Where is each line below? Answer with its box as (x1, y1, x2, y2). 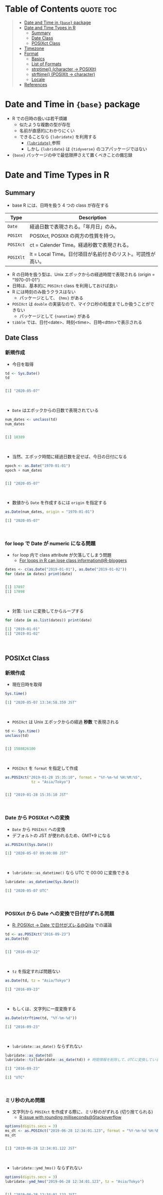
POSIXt (7, 232, 23, 238)
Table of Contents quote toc (5, 3, 117, 15)
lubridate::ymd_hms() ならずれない (12, 1165, 82, 1171)
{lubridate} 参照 (26, 140, 61, 146)
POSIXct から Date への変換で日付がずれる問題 (5, 910, 114, 917)
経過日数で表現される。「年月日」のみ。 (30, 223, 120, 230)
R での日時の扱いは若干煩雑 (12, 116, 67, 121)
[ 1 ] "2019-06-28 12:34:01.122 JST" (5, 1146, 77, 1151)
